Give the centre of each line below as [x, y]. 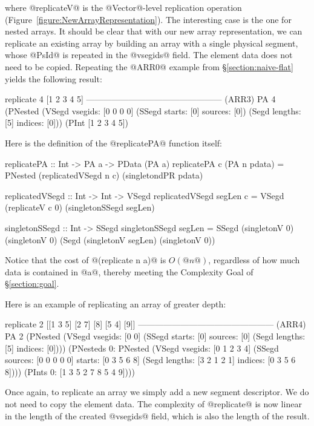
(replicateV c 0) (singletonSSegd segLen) [80, 207]
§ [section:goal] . [32, 283]
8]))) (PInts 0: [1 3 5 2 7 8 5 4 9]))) [70, 371]
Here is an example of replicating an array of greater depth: [116, 303]
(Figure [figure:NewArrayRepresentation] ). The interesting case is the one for [148, 19]
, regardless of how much [254, 260]
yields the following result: [54, 78]
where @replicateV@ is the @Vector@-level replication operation [123, 7]
